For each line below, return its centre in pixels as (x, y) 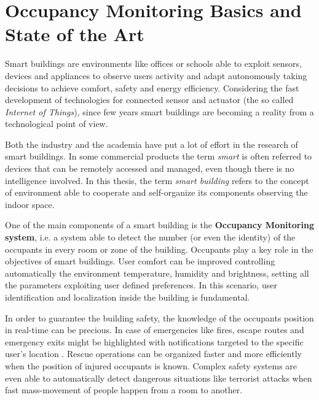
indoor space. (30, 204)
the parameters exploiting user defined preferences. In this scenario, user (141, 285)
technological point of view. (57, 124)
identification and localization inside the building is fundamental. (128, 297)
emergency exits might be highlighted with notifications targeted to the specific (154, 341)
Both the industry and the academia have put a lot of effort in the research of (152, 144)
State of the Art (75, 34)
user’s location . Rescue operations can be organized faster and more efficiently (153, 354)
